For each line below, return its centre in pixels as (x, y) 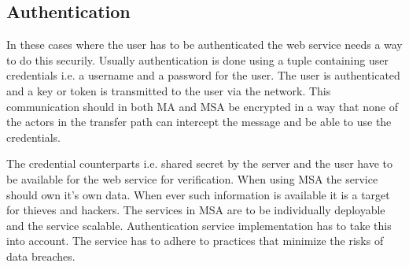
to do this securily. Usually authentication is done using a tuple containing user (197, 59)
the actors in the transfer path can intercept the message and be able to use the (199, 122)
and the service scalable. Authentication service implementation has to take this (199, 225)
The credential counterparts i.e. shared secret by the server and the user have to (200, 163)
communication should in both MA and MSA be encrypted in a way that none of (202, 106)
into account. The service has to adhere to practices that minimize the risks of (195, 241)
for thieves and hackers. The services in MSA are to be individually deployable (196, 210)
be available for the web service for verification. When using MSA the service (192, 178)
